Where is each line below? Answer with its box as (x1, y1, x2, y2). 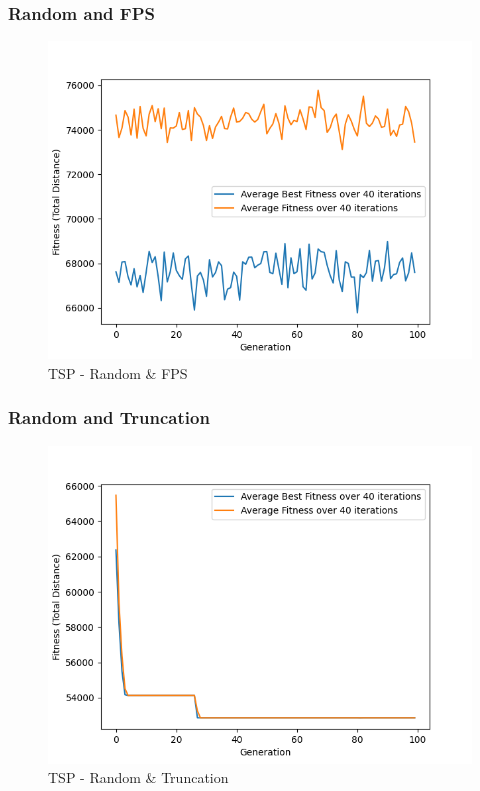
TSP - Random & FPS (48, 362, 188, 383)
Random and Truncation (8, 405, 210, 430)
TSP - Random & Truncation (48, 767, 229, 788)
